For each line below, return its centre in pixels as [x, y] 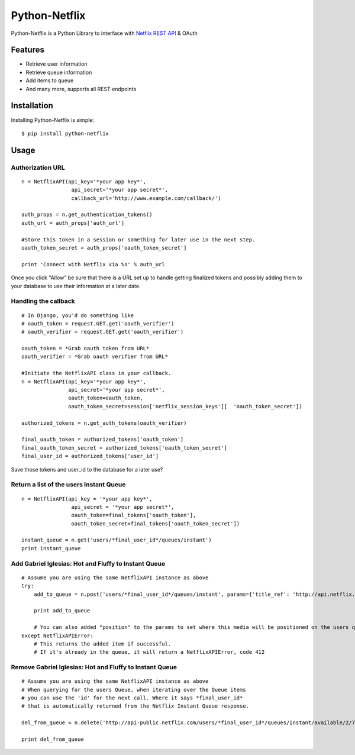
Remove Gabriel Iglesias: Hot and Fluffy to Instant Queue [94, 667]
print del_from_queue [53, 739]
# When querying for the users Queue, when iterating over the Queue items [134, 690]
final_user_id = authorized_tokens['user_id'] [90, 456]
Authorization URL [38, 167]
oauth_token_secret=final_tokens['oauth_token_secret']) [156, 523]
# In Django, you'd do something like [78, 315]
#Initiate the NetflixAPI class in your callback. [96, 373]
